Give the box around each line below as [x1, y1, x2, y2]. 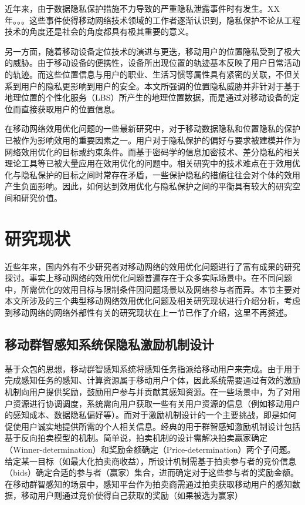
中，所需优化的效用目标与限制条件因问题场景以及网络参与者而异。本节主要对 [5, 283, 300, 295]
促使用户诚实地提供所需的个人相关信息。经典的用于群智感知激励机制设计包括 [5, 420, 300, 432]
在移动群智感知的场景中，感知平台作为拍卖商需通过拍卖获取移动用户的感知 [5, 477, 292, 490]
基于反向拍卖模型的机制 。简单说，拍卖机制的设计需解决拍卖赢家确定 [5, 432, 267, 444]
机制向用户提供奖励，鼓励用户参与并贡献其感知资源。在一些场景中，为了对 [5, 385, 292, 397]
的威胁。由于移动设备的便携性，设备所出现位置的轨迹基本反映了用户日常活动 [5, 56, 300, 69]
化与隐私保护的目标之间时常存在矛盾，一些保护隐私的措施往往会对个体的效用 [5, 168, 300, 180]
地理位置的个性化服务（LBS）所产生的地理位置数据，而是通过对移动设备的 [5, 91, 292, 103]
